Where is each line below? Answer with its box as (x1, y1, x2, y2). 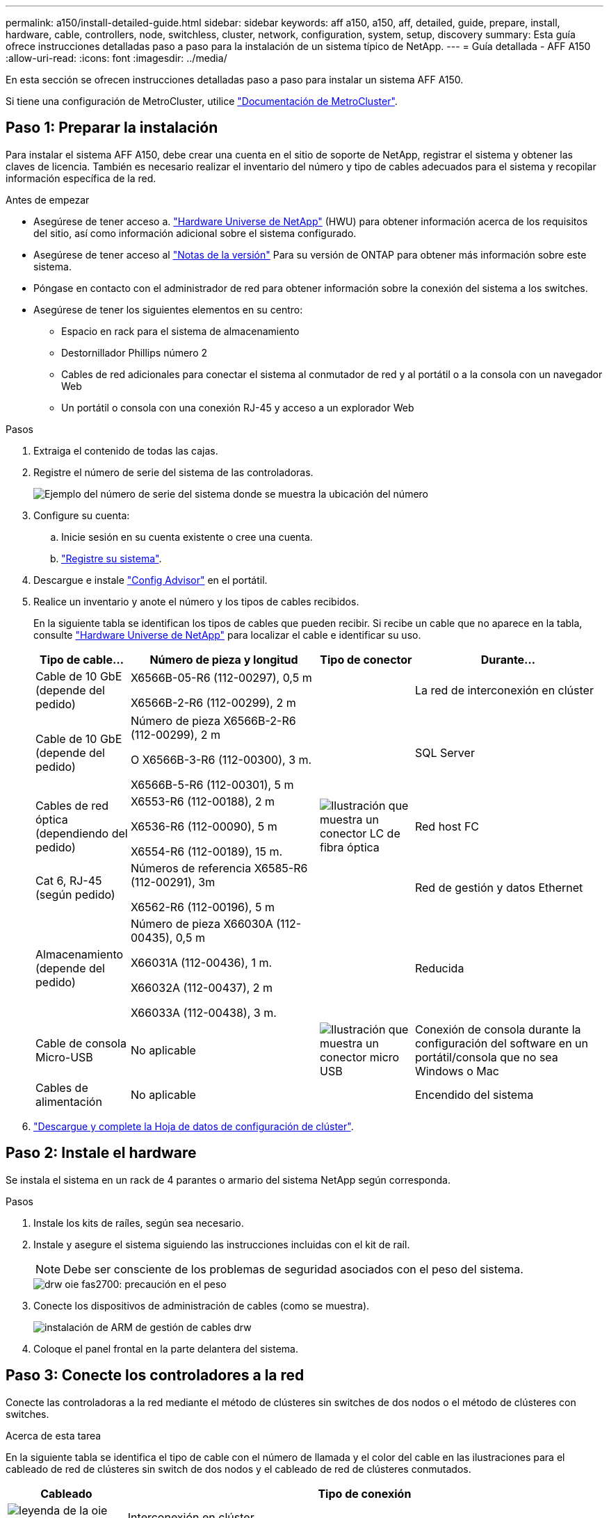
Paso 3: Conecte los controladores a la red (6, 1366, 304, 1385)
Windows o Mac (414, 1063, 499, 1078)
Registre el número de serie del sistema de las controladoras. (33, 466, 314, 478)
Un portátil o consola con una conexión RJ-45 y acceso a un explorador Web (61, 401, 414, 414)
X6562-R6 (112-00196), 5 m (130, 899, 275, 914)
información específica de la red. (6, 172, 156, 184)
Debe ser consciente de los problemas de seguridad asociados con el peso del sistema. (63, 1262, 523, 1276)
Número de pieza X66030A (130, 916, 273, 931)
